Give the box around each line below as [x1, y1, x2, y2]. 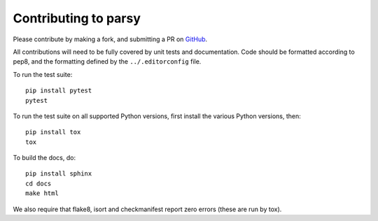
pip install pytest [25, 87, 92, 94]
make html [25, 190, 59, 197]
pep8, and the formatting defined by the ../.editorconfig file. [13, 57, 202, 66]
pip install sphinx [25, 170, 92, 178]
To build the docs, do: [13, 154, 76, 162]
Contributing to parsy [13, 10, 141, 26]
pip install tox [25, 128, 81, 136]
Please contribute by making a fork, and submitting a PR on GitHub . [13, 35, 208, 43]
